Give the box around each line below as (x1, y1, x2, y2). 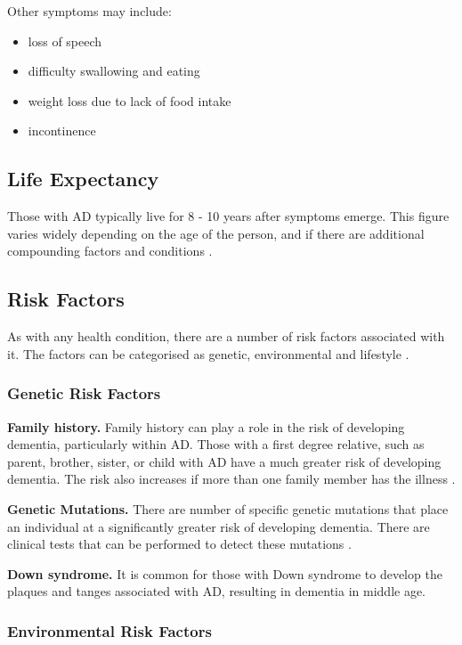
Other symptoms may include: (7, 2, 172, 20)
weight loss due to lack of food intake (28, 91, 231, 110)
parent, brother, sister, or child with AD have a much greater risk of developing (7, 452, 442, 470)
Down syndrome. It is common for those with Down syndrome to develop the (7, 564, 442, 583)
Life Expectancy (7, 165, 159, 192)
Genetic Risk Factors (7, 382, 161, 404)
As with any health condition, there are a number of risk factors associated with (7, 327, 445, 346)
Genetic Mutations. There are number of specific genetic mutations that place (7, 499, 449, 518)
